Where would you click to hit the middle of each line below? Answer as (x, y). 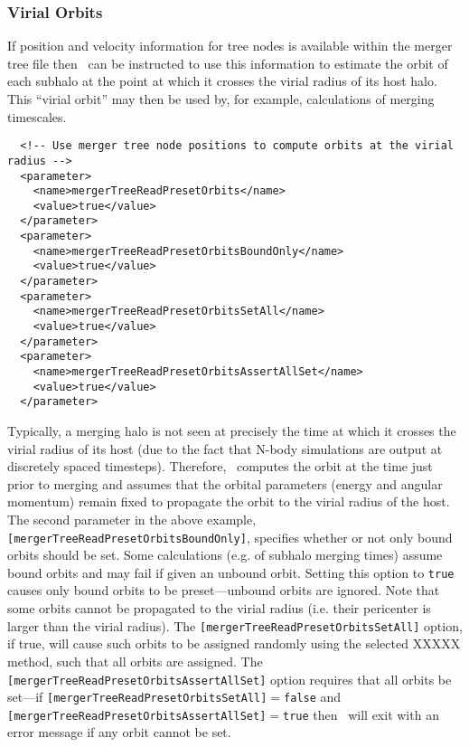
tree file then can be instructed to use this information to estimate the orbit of (228, 63)
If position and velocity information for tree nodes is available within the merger (230, 46)
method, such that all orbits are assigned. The (135, 661)
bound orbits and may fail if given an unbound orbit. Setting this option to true (231, 572)
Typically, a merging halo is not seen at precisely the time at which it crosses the (232, 430)
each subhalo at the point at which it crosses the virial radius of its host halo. (222, 81)
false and (313, 697)
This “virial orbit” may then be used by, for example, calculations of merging (221, 99)
